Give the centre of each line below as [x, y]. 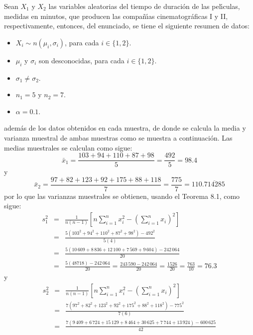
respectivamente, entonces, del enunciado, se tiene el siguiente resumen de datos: [127, 26]
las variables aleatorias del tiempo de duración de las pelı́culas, [144, 6]
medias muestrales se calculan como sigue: [68, 147]
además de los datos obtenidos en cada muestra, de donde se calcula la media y [125, 128]
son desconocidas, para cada [81, 60]
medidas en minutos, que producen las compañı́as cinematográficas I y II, [116, 16]
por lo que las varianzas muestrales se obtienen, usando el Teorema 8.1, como [122, 196]
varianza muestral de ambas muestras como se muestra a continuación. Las [118, 137]
